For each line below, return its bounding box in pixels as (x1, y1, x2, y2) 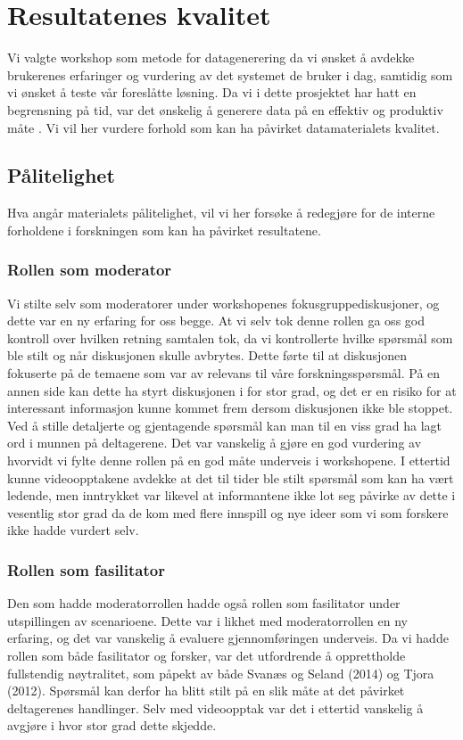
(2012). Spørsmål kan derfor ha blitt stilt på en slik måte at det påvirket (7, 681, 405, 700)
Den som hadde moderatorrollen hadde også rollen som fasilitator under (7, 594, 401, 613)
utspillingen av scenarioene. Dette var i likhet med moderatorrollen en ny (7, 611, 408, 629)
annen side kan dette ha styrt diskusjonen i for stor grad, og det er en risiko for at (7, 381, 457, 399)
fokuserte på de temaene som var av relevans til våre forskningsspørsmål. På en (7, 364, 441, 382)
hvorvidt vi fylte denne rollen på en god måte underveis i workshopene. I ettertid (7, 451, 451, 470)
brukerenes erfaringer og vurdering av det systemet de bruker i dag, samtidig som (7, 65, 453, 84)
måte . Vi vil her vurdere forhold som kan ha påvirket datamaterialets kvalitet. (7, 118, 440, 136)
